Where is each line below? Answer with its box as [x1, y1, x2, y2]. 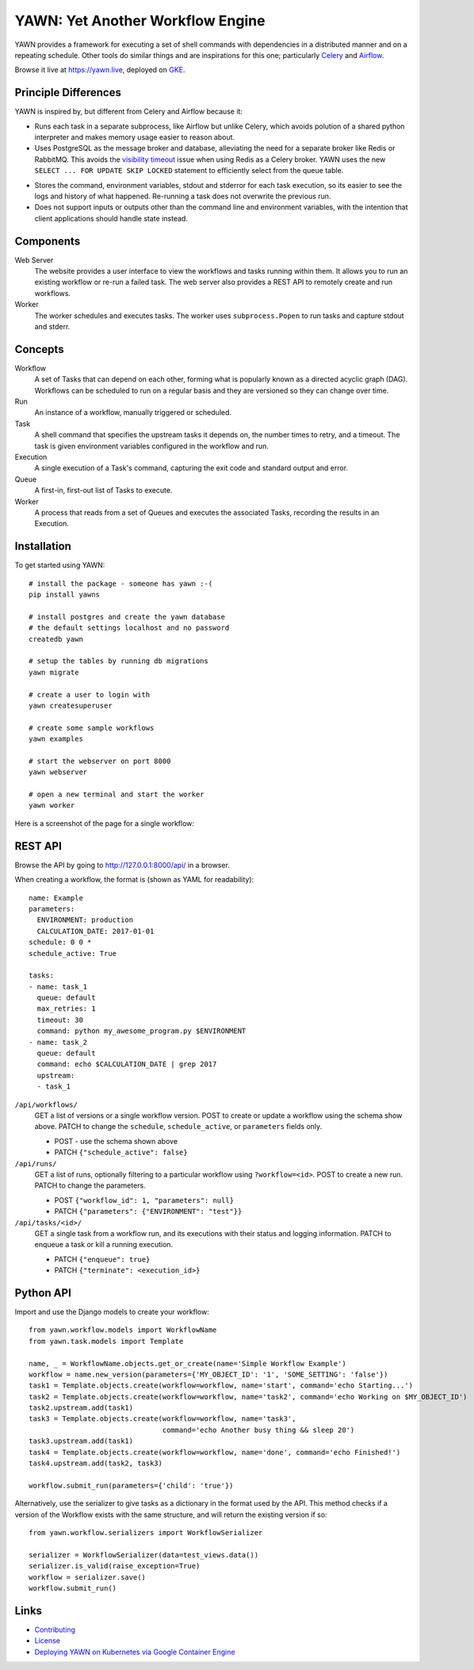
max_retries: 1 [36, 1004, 96, 1013]
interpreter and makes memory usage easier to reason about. [34, 132, 235, 142]
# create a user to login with [29, 690, 151, 699]
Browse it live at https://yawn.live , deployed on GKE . [14, 65, 185, 75]
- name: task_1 [29, 982, 88, 991]
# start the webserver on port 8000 [29, 756, 171, 766]
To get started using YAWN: [14, 560, 105, 570]
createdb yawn [29, 635, 83, 643]
